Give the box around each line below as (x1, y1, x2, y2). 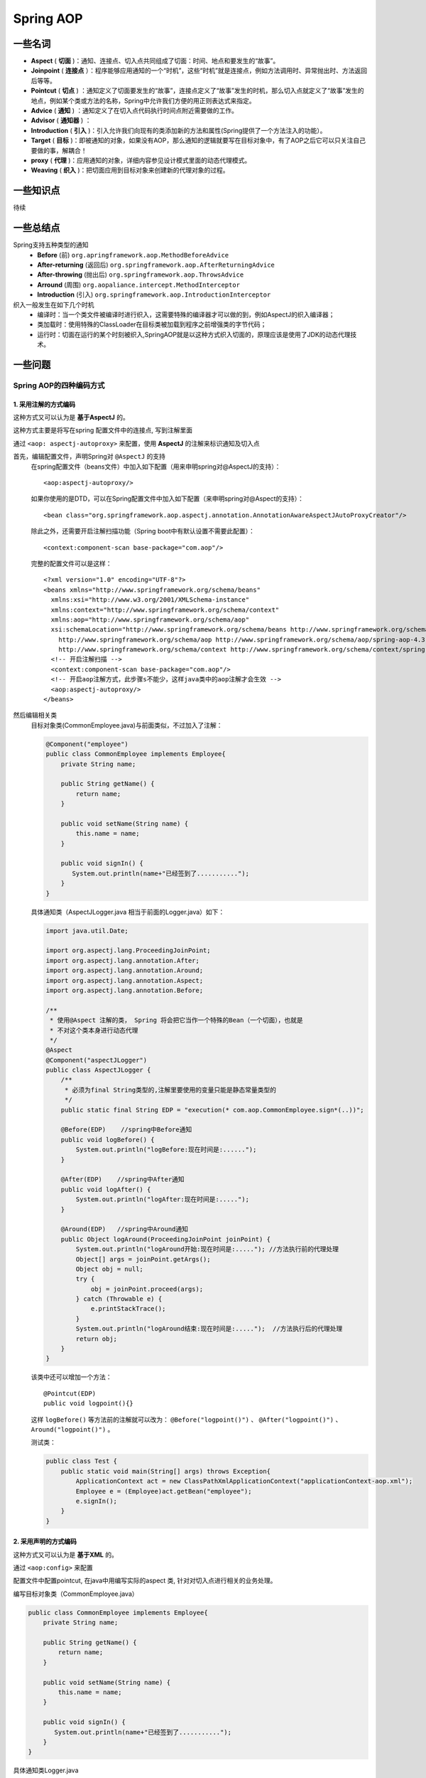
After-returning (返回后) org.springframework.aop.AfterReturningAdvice (37, 260, 275, 269)
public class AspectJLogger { (45, 1066, 151, 1074)
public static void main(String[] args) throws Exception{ (60, 1467, 271, 1475)
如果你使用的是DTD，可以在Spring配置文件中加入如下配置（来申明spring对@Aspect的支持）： (31, 494, 305, 503)
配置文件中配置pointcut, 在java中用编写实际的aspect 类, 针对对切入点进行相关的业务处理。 (13, 1576, 277, 1585)
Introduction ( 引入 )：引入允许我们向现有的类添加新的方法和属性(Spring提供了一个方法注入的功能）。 (31, 126, 327, 134)
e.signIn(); (75, 1497, 117, 1505)
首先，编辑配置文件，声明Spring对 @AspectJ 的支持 (13, 452, 166, 461)
